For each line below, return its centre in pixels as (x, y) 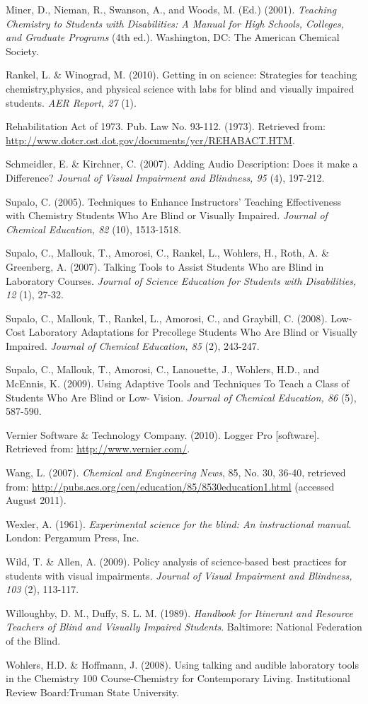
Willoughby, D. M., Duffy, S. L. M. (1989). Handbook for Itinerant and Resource (179, 612)
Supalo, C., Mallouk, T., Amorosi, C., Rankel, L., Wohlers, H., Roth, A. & (168, 253)
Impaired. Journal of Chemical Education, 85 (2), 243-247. (133, 345)
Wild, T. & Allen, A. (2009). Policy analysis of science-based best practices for (176, 561)
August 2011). (36, 500)
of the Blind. (33, 640)
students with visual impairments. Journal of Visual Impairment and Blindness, (179, 575)
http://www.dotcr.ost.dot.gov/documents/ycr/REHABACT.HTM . (150, 140)
